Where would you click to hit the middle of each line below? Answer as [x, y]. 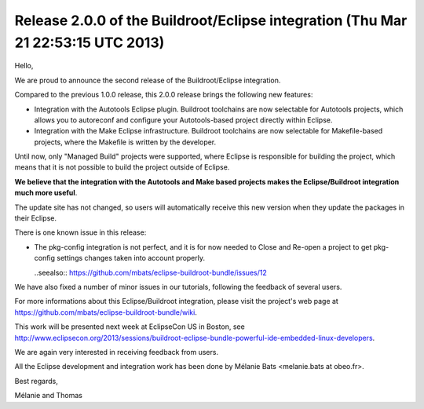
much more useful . [46, 193]
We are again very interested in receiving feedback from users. [117, 352]
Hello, [24, 66]
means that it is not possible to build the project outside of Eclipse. [122, 167]
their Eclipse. [35, 218]
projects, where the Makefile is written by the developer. [125, 142]
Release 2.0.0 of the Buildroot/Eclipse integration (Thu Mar [211, 20]
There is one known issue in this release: [80, 232]
